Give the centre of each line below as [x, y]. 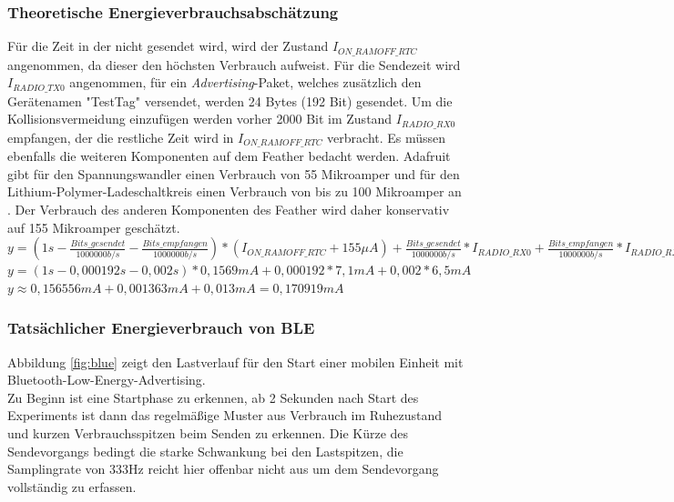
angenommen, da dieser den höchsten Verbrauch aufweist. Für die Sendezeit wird [234, 64]
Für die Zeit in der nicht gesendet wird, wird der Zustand [168, 46]
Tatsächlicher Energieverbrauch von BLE [161, 328]
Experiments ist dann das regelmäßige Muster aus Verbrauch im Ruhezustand [225, 415]
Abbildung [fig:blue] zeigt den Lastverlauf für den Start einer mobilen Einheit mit [235, 361]
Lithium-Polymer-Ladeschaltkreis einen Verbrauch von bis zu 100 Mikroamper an [235, 191]
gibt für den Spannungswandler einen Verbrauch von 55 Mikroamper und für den [234, 173]
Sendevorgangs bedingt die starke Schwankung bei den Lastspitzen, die [205, 451]
